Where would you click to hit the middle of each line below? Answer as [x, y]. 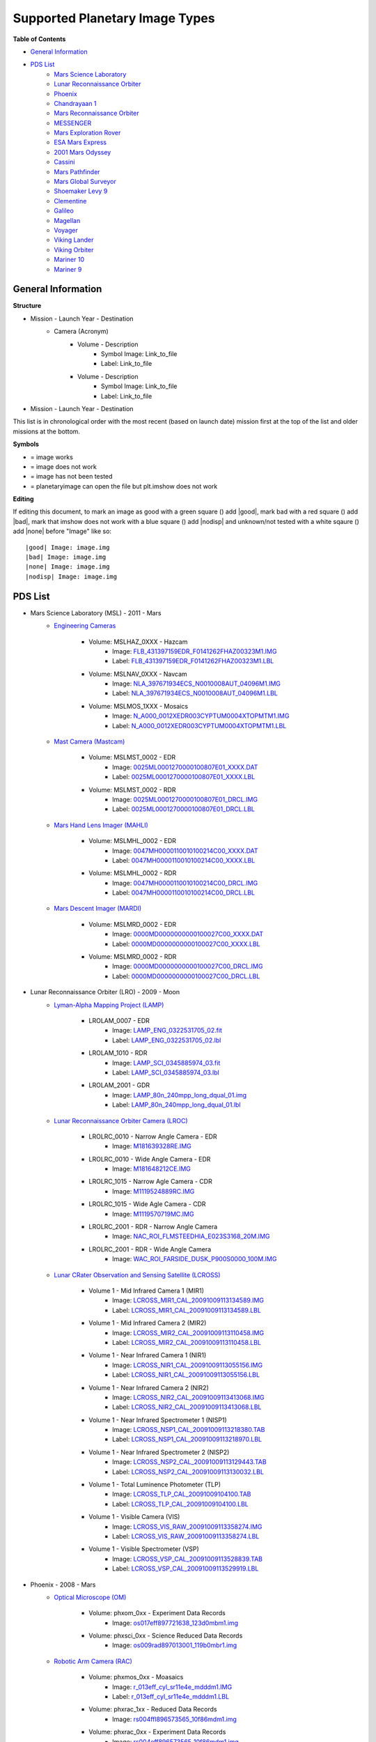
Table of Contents [39, 39]
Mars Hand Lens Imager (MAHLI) [101, 825]
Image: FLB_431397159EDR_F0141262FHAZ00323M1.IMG [195, 651]
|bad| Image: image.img [66, 557]
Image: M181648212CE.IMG [151, 1169]
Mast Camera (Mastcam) [89, 741]
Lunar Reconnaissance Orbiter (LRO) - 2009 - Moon [105, 992]
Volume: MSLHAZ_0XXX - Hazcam [138, 642]
